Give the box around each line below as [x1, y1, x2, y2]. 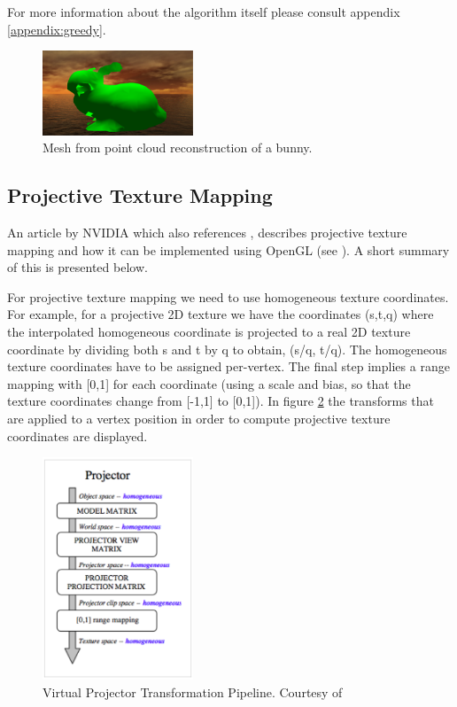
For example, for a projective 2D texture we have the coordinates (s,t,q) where [7, 305, 434, 323]
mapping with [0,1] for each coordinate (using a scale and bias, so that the [7, 374, 411, 392]
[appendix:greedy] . [7, 19, 106, 38]
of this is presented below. [7, 258, 148, 276]
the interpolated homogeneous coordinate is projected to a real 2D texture [7, 322, 411, 340]
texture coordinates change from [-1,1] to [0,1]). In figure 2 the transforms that [7, 392, 434, 410]
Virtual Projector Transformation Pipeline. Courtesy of [43, 682, 343, 701]
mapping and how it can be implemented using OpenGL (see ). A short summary [7, 240, 450, 259]
